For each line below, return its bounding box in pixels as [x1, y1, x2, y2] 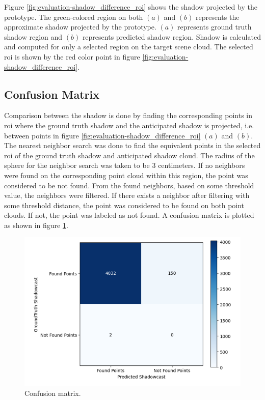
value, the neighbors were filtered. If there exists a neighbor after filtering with [4, 190, 250, 201]
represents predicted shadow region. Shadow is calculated [82, 31, 261, 42]
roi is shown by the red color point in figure [4, 51, 140, 62]
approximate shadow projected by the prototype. [4, 21, 156, 32]
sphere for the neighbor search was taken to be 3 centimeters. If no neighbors [4, 160, 245, 170]
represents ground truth [177, 21, 252, 32]
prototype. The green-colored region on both [4, 11, 143, 22]
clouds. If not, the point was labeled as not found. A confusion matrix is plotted [4, 210, 254, 220]
